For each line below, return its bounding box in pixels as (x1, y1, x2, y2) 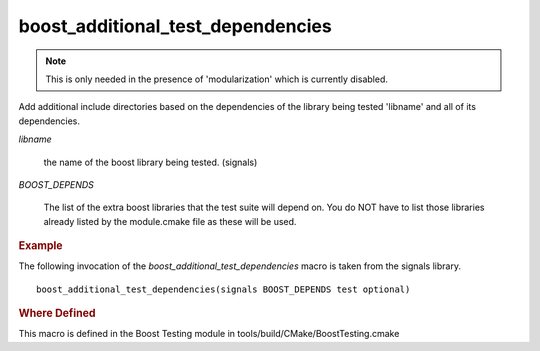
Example (18, 239, 64, 253)
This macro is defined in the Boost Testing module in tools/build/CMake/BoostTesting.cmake (18, 328, 400, 340)
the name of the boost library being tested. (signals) (43, 156, 258, 168)
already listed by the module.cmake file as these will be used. (43, 215, 297, 227)
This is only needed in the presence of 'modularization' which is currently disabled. (45, 73, 389, 85)
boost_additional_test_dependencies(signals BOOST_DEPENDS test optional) (36, 283, 411, 295)
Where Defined (18, 306, 96, 320)
